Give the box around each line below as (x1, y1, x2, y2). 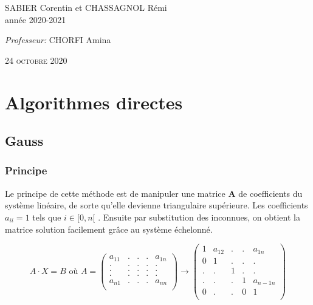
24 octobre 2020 (5, 53, 67, 66)
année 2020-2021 (5, 13, 66, 26)
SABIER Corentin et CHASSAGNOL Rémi (5, 1, 167, 13)
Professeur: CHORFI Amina (5, 33, 111, 46)
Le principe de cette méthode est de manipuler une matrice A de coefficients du (5, 187, 303, 199)
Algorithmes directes (5, 89, 183, 114)
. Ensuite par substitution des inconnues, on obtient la (98, 210, 300, 223)
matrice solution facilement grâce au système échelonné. (5, 222, 213, 235)
